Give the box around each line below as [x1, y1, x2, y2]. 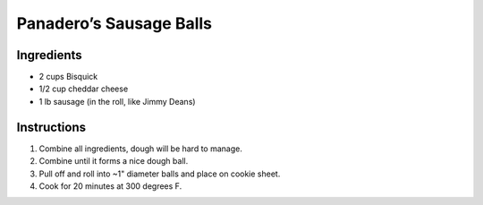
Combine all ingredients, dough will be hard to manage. [38, 143, 243, 154]
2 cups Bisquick [38, 72, 98, 82]
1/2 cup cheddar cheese [38, 83, 129, 94]
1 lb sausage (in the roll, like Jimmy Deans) [38, 96, 196, 107]
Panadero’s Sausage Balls [16, 13, 213, 33]
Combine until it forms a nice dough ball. [38, 156, 189, 167]
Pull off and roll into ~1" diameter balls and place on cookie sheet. [38, 168, 281, 179]
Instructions [16, 119, 87, 134]
